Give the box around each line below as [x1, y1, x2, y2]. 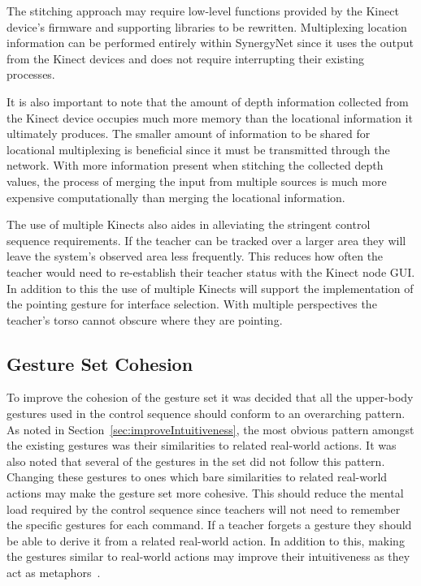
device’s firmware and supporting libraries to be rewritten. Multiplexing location [7, 18, 407, 35]
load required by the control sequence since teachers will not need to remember [7, 500, 401, 517]
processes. [7, 66, 55, 83]
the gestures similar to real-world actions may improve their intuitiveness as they [7, 548, 410, 565]
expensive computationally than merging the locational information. [7, 188, 345, 205]
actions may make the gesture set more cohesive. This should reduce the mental [7, 485, 404, 502]
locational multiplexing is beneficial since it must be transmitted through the [7, 140, 390, 157]
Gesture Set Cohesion [7, 351, 193, 376]
